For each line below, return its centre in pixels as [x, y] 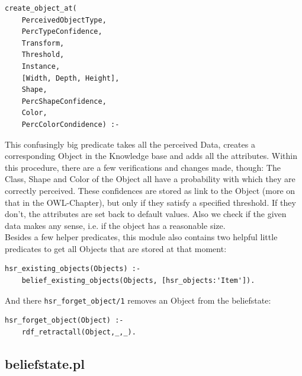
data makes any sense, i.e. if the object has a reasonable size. [115, 225]
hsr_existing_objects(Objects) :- [73, 269]
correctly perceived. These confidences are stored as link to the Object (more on [150, 190]
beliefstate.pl [45, 363]
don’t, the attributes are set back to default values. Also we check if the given [146, 214]
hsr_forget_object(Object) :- [64, 321]
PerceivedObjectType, [64, 20]
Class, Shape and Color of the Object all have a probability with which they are [150, 179]
